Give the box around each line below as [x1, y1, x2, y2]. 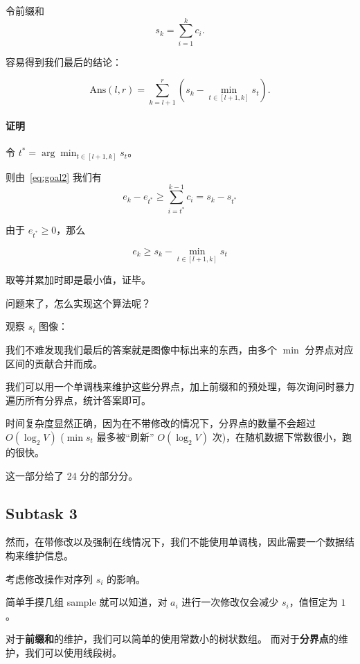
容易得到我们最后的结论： [6, 54, 122, 69]
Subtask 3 [6, 502, 78, 523]
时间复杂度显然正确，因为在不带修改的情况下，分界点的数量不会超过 [6, 416, 316, 430]
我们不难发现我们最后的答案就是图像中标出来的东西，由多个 [6, 342, 277, 356]
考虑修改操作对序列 [6, 571, 93, 586]
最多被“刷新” [96, 429, 154, 444]
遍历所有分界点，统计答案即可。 [6, 392, 151, 407]
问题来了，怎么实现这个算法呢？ [6, 295, 151, 310]
